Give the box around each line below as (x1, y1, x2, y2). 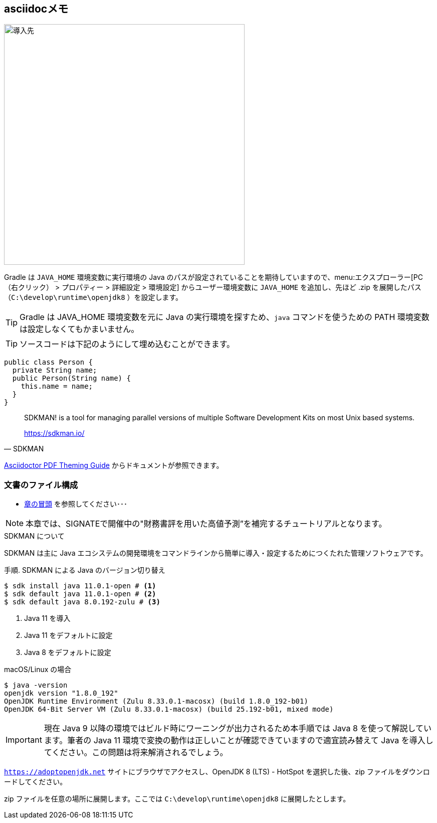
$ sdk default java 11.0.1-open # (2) (4, 590, 156, 598)
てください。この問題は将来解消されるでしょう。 (44, 747, 228, 758)
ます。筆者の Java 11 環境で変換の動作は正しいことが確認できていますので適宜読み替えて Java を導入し (44, 735, 433, 746)
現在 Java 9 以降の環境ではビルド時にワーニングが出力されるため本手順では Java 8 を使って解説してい (44, 723, 432, 734)
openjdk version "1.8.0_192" (4, 689, 118, 698)
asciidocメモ (4, 3, 69, 15)
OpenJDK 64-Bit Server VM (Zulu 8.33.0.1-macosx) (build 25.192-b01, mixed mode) (4, 705, 334, 714)
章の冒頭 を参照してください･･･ (24, 500, 128, 509)
